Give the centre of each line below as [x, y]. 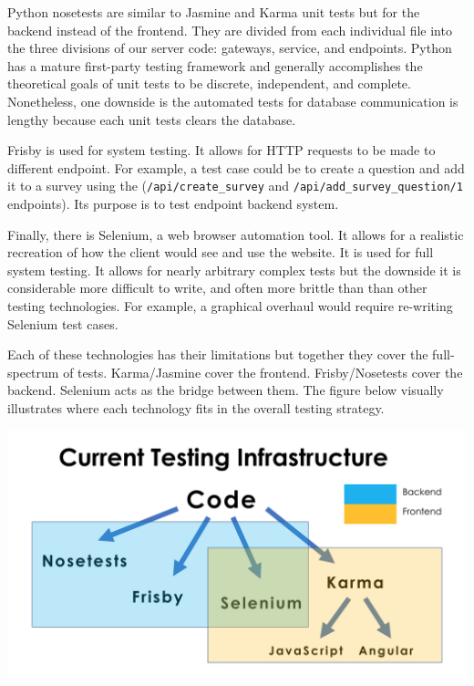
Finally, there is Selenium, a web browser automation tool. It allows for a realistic [236, 234]
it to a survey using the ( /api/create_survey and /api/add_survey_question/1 [235, 186]
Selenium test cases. [63, 323]
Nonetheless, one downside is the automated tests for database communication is [233, 101]
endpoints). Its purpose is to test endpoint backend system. [173, 203]
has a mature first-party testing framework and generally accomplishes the [215, 65]
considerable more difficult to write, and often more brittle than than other [217, 288]
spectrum [33, 372]
